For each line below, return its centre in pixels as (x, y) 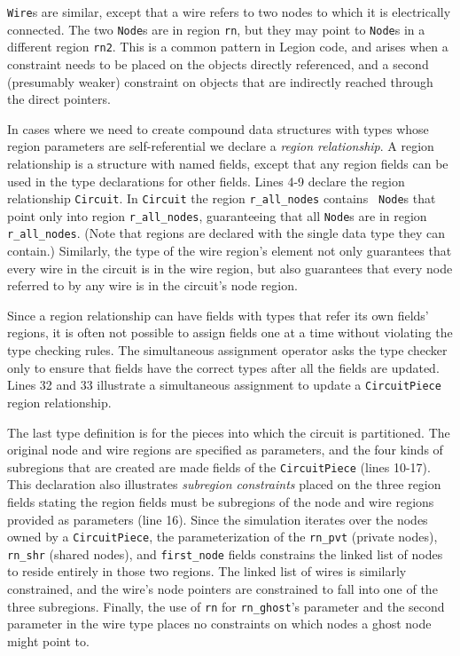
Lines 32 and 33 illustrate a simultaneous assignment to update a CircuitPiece (224, 385)
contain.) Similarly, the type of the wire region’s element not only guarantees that (230, 251)
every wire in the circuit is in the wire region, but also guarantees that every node (230, 268)
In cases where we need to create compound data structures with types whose (218, 128)
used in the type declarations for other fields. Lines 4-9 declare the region (206, 181)
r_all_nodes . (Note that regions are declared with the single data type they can (226, 233)
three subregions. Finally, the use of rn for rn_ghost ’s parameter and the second (226, 606)
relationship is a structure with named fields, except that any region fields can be (228, 163)
